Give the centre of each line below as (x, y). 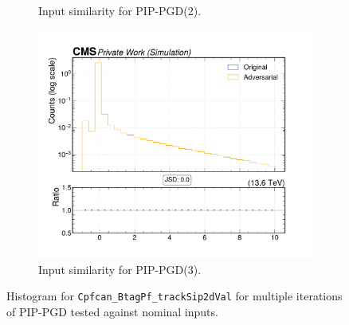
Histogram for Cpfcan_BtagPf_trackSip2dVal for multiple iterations (174, 296)
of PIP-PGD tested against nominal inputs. (112, 311)
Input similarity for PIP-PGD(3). (120, 269)
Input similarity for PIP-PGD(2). (120, 10)
